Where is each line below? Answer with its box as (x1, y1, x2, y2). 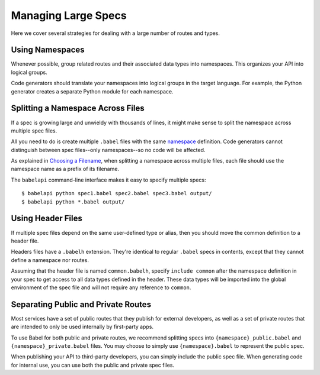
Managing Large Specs (11, 9, 127, 22)
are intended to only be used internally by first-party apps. (11, 323, 154, 331)
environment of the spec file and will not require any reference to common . (11, 284, 191, 291)
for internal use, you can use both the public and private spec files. (11, 361, 175, 368)
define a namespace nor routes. (11, 256, 89, 263)
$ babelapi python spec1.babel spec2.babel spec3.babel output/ (21, 190, 213, 197)
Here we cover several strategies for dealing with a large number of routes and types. (11, 30, 220, 37)
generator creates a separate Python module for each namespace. (11, 88, 174, 95)
